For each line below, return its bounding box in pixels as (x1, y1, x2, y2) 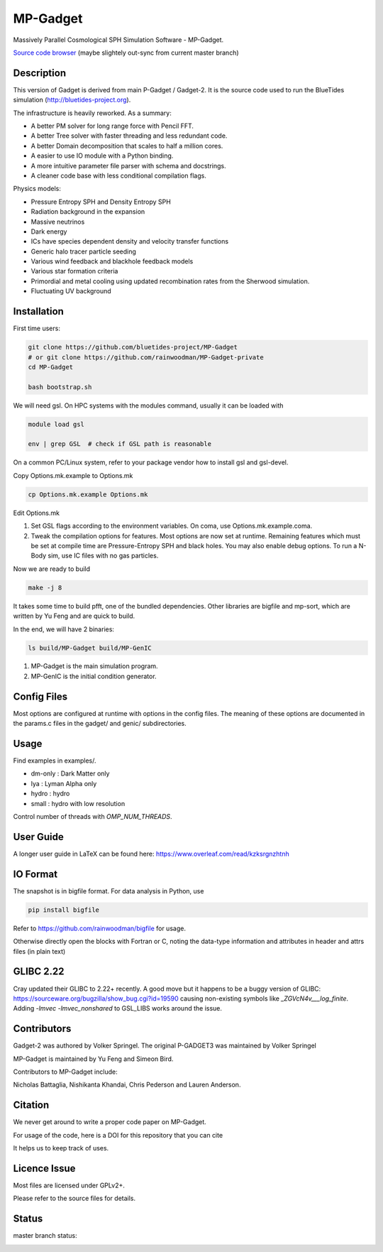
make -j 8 (28, 583, 62, 592)
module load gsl (28, 420, 85, 428)
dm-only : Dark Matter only (30, 769, 110, 778)
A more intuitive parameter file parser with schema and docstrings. (30, 161, 226, 170)
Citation (13, 1099, 50, 1111)
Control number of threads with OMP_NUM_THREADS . (13, 812, 173, 821)
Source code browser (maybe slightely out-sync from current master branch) (13, 48, 239, 57)
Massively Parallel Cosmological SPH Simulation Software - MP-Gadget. (13, 36, 223, 44)
